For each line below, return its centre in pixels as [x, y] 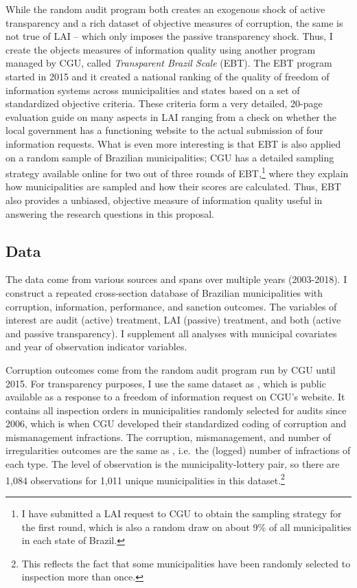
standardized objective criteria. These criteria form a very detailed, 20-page [164, 103]
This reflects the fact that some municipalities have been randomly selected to [186, 563]
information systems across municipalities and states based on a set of [153, 90]
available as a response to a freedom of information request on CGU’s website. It [175, 397]
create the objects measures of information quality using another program [161, 49]
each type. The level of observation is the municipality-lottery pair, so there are [173, 464]
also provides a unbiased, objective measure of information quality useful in [164, 200]
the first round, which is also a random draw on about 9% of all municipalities [186, 527]
